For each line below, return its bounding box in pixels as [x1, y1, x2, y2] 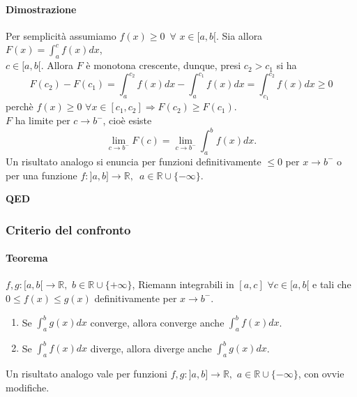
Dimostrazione [6, 1, 77, 16]
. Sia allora [215, 28, 263, 43]
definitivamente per [94, 290, 177, 305]
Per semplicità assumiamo [6, 28, 116, 43]
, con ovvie [298, 366, 344, 381]
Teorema [6, 250, 48, 265]
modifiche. [6, 380, 50, 394]
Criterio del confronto [6, 220, 131, 238]
